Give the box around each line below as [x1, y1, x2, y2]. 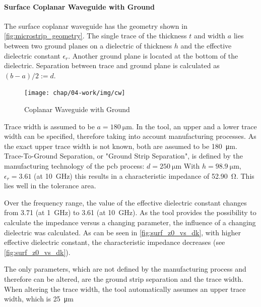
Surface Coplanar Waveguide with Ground [4, 1, 155, 12]
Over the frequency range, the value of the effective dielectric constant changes [4, 197, 247, 208]
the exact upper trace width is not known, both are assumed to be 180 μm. [4, 140, 237, 151]
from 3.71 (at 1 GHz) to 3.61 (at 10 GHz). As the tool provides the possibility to [4, 207, 256, 218]
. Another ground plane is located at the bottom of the [68, 50, 238, 61]
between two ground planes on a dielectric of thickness [4, 40, 172, 50]
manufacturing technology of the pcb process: [4, 160, 145, 171]
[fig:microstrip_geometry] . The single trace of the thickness [4, 30, 187, 41]
